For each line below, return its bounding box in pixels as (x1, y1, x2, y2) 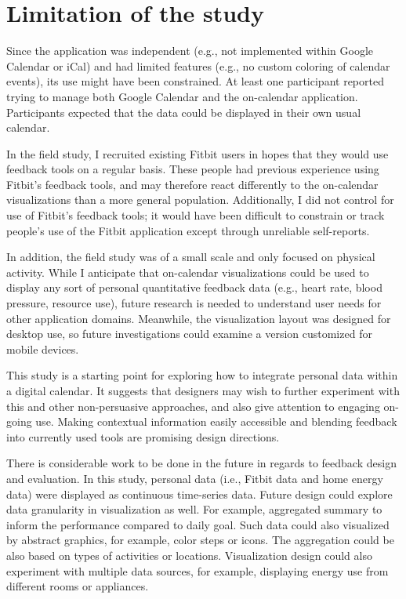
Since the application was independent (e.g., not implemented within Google (6, 42, 374, 59)
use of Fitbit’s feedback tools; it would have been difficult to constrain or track (6, 207, 385, 223)
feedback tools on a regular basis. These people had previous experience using (6, 161, 379, 177)
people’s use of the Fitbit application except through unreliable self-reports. (6, 222, 370, 238)
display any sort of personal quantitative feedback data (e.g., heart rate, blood (6, 279, 382, 296)
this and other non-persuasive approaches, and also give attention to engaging (6, 398, 380, 414)
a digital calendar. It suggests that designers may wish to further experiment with (6, 383, 400, 398)
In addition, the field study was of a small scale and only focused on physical (6, 249, 375, 265)
